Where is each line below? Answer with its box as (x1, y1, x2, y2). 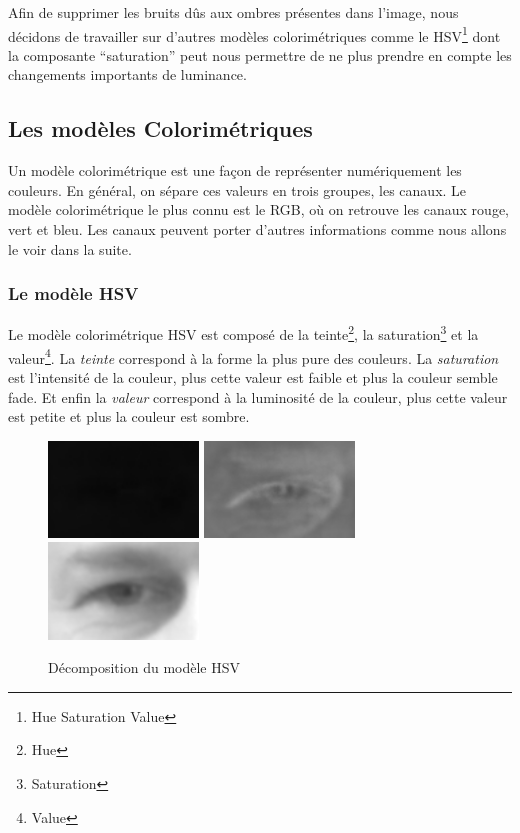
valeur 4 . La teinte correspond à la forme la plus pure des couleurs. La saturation (8, 344, 499, 368)
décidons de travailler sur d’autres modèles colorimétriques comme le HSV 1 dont (8, 22, 501, 46)
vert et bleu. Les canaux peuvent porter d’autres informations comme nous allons (8, 219, 507, 240)
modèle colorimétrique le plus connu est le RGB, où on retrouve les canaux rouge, (8, 199, 509, 220)
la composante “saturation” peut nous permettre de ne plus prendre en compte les (8, 44, 512, 65)
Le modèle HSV (8, 281, 139, 306)
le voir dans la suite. (8, 238, 132, 259)
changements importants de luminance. (8, 64, 247, 85)
